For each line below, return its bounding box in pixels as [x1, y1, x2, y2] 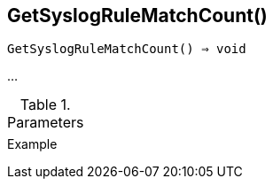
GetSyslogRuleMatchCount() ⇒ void [7, 42, 246, 57]
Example [7, 136, 58, 152]
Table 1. [19, 96, 71, 114]
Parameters [7, 113, 84, 132]
